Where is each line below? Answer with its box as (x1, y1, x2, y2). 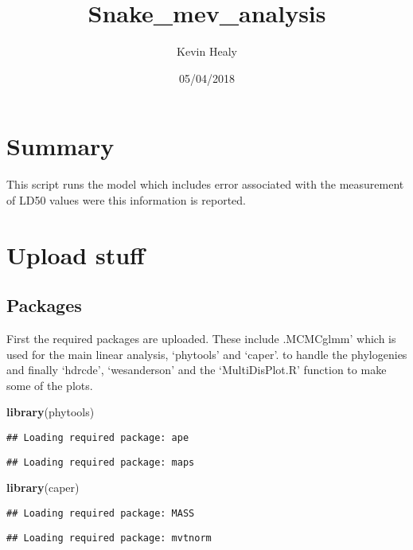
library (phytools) (6, 404, 95, 420)
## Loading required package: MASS (6, 507, 195, 519)
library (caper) (6, 479, 80, 496)
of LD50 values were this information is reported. (6, 191, 246, 208)
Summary (6, 130, 115, 162)
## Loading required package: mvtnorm (6, 532, 212, 544)
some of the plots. (6, 376, 93, 393)
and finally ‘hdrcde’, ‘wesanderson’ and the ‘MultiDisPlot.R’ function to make (6, 361, 387, 378)
